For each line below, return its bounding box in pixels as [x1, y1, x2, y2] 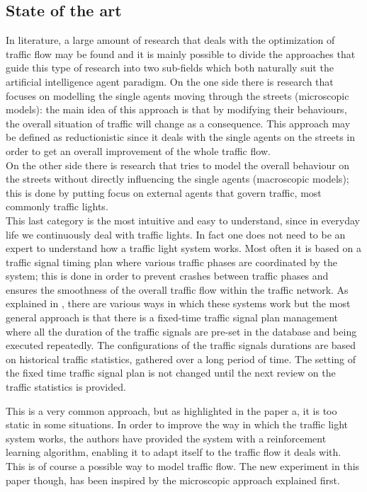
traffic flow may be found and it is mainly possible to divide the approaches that [6, 46, 356, 61]
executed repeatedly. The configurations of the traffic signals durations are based [6, 338, 356, 353]
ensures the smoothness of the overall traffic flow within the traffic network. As [6, 282, 349, 297]
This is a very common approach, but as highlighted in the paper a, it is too [6, 403, 337, 418]
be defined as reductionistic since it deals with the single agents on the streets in [6, 130, 355, 144]
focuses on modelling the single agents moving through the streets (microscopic [6, 88, 349, 103]
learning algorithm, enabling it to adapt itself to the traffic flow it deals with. [6, 445, 341, 459]
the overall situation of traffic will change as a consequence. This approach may [6, 115, 351, 130]
